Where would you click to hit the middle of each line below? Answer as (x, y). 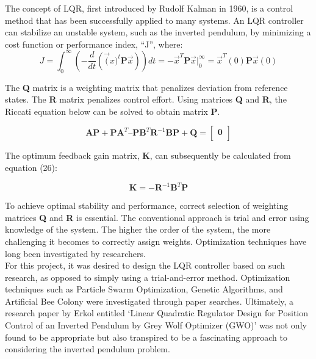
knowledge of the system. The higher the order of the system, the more (138, 229)
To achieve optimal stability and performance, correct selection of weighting (147, 205)
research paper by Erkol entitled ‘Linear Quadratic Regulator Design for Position (156, 313)
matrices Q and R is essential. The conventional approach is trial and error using (157, 217)
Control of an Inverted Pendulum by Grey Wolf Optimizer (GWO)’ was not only (156, 325)
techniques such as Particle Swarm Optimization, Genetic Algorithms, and (144, 289)
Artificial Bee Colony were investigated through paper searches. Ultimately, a (149, 301)
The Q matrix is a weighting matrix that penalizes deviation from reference (146, 87)
